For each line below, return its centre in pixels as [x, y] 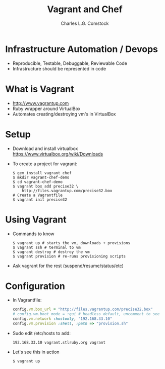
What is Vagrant [40, 89]
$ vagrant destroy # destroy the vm [51, 252]
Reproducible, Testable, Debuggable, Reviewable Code [70, 63]
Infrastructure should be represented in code [59, 68]
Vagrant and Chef [85, 9]
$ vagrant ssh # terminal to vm [46, 247]
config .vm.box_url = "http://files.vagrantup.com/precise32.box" [82, 309]
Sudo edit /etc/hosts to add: [41, 333]
